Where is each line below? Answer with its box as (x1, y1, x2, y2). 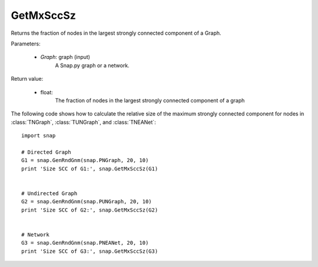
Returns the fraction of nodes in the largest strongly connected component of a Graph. (11, 29, 221, 37)
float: (40, 88, 53, 95)
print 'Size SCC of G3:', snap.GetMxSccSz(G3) (21, 248, 158, 255)
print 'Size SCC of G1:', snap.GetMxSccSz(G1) (21, 165, 158, 172)
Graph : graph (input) (40, 54, 91, 61)
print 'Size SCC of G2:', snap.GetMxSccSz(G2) (21, 206, 158, 213)
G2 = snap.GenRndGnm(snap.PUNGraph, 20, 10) (21, 198, 153, 205)
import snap (21, 133, 56, 139)
